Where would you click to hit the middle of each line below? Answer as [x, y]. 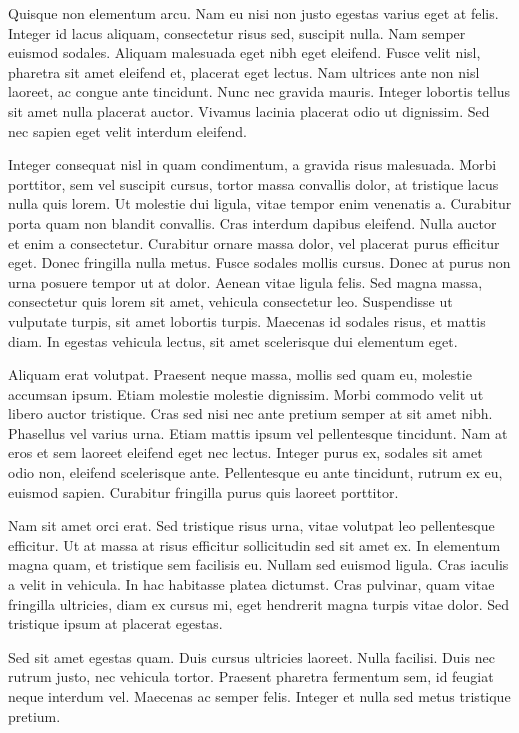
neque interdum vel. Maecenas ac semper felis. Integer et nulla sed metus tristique [259, 696]
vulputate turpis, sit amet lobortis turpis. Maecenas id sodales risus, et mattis [247, 320]
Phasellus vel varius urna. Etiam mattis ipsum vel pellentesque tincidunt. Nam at [258, 432]
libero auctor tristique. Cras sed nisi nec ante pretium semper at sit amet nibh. [250, 413]
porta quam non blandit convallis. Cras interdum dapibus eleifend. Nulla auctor [252, 222]
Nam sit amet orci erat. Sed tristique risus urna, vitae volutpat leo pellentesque [251, 525]
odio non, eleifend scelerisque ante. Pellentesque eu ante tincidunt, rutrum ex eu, [255, 472]
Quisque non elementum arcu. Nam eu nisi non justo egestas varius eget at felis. [253, 13]
